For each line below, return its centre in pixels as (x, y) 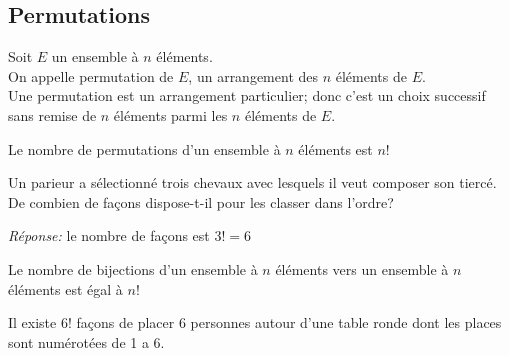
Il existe (32, 322)
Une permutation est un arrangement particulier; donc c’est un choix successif (247, 95)
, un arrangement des (253, 75)
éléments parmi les (170, 114)
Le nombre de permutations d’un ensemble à (144, 148)
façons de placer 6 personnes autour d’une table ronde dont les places (289, 322)
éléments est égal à (65, 288)
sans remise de (52, 114)
